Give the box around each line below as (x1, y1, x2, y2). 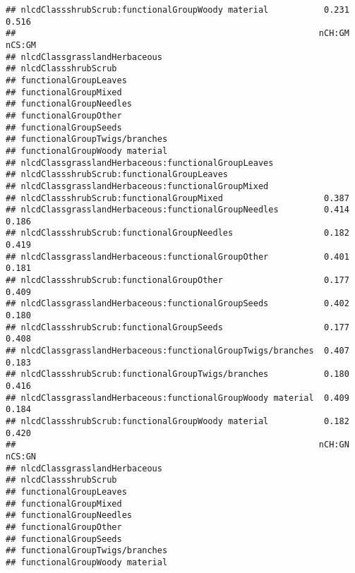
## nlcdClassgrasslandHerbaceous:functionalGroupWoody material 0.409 (6, 392, 349, 403)
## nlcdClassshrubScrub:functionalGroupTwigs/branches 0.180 (6, 369, 349, 380)
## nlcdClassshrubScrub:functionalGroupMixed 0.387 (6, 193, 349, 203)
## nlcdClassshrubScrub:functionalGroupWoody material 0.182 (6, 416, 349, 426)
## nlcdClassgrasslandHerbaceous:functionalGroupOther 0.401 (6, 251, 349, 262)
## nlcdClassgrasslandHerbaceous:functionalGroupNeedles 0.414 (6, 205, 349, 215)
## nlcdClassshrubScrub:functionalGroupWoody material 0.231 (6, 5, 349, 15)
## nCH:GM (6, 28, 349, 39)
